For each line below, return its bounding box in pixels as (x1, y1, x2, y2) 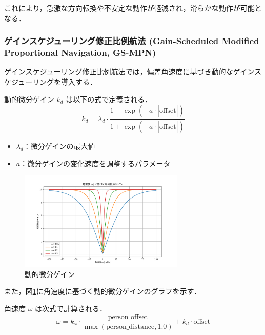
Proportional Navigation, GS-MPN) (4, 46, 156, 59)
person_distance (106, 323, 155, 330)
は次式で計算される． (35, 303, 107, 313)
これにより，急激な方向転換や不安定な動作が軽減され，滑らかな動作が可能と (4, 3, 262, 13)
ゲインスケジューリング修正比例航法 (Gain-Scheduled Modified (4, 34, 259, 47)
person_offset (108, 313, 148, 321)
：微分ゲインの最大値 (23, 140, 95, 151)
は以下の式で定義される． (66, 93, 152, 104)
